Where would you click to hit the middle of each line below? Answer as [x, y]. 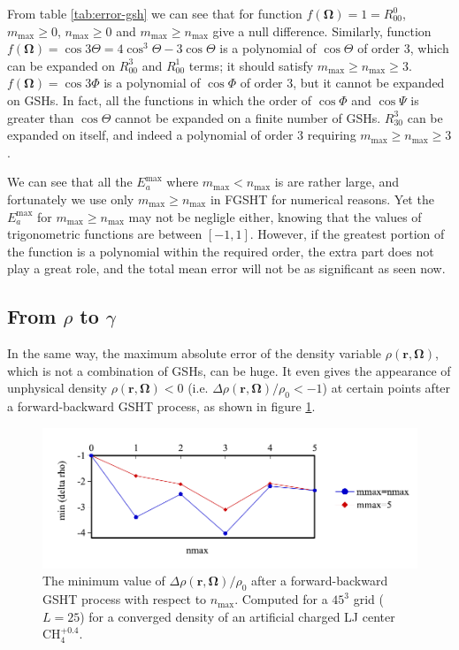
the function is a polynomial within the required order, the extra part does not [221, 251]
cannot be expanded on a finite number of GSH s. [248, 117]
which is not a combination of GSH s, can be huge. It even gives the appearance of [229, 370]
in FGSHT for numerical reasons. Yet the [322, 199]
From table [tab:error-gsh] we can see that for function [155, 13]
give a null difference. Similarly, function [322, 31]
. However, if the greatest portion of [347, 234]
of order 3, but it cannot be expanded [342, 83]
